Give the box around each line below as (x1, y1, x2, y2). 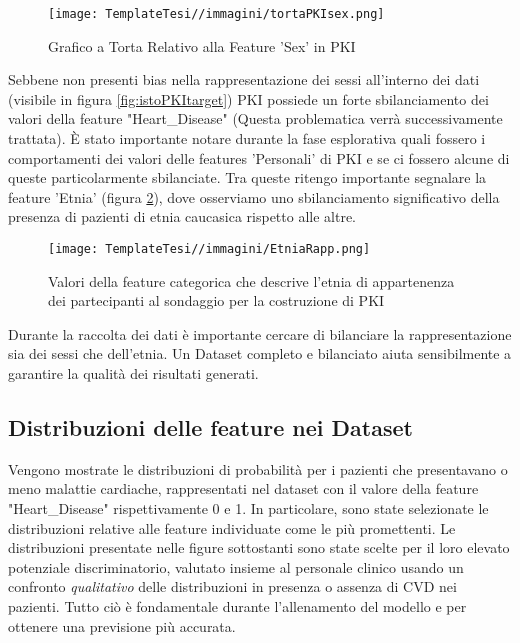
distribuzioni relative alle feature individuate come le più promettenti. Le (8, 517, 456, 538)
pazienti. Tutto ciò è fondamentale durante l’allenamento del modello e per (8, 595, 467, 616)
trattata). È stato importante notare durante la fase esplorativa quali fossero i (8, 128, 486, 149)
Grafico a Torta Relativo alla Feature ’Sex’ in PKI (48, 35, 356, 56)
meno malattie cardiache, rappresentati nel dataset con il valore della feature (8, 478, 479, 499)
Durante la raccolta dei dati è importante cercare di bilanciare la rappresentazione (8, 323, 512, 344)
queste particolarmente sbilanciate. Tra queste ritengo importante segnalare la (8, 167, 487, 188)
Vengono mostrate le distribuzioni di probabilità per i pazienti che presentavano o (8, 458, 508, 479)
